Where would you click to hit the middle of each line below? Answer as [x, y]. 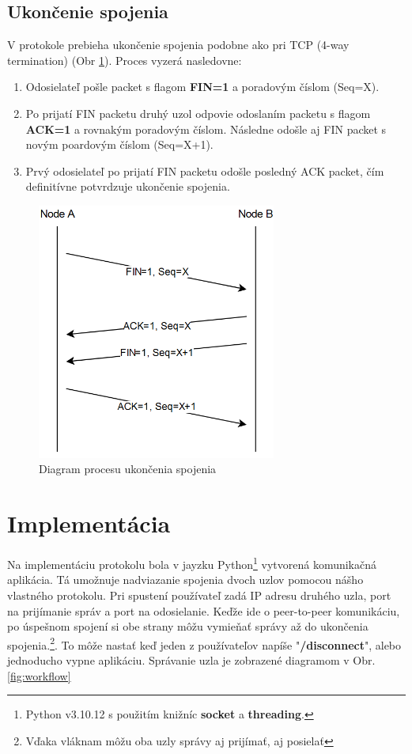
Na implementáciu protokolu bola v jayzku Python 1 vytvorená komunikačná [192, 563]
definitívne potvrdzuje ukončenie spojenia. [128, 186]
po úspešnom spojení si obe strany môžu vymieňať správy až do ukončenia [188, 626]
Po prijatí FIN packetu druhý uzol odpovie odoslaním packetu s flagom [198, 113]
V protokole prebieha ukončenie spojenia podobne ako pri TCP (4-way [178, 45]
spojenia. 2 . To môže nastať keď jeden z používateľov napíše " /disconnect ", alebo [204, 643]
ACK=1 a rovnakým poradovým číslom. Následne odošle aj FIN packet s [206, 129]
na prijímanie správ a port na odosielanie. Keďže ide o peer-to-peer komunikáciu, [204, 610]
